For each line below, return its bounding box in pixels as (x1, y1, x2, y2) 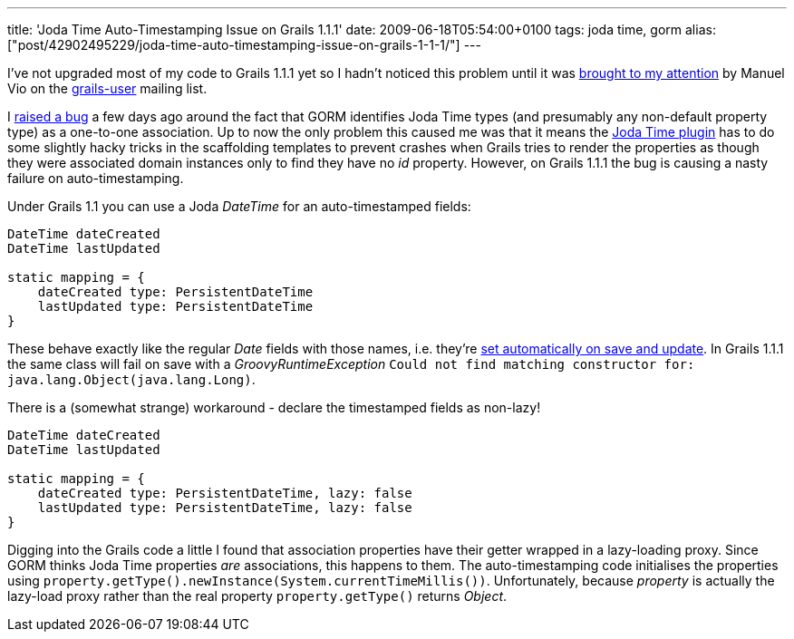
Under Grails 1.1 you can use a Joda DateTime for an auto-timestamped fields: (7, 198, 471, 214)
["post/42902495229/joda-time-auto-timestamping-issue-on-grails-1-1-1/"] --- (7, 37, 481, 53)
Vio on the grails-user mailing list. (7, 81, 208, 96)
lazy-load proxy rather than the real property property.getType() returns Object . (7, 588, 508, 604)
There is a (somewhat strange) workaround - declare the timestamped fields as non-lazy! (7, 400, 541, 415)
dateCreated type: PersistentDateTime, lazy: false (37, 486, 412, 500)
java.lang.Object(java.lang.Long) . (7, 372, 256, 387)
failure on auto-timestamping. (7, 170, 184, 186)
